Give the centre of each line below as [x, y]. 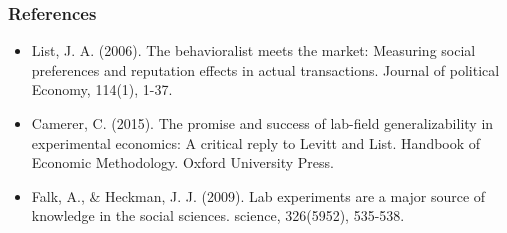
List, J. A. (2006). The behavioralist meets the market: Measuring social [253, 50]
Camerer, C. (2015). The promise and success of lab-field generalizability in [262, 123]
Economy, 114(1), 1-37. [102, 89]
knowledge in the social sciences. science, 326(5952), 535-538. [218, 215]
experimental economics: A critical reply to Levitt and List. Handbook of [256, 142]
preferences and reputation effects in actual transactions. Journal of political [265, 69]
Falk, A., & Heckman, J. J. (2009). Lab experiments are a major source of [258, 195]
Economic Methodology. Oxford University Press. [182, 162]
